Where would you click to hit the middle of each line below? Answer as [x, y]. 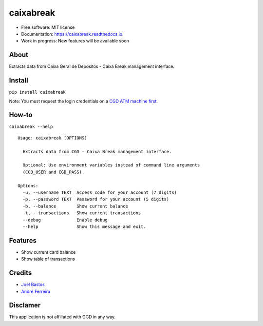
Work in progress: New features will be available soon [75, 41]
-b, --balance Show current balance [75, 206]
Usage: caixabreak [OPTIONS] [52, 138]
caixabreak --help [31, 127]
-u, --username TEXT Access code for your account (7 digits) [100, 192]
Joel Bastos [33, 285]
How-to [21, 115]
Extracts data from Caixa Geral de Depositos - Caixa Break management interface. [92, 66]
